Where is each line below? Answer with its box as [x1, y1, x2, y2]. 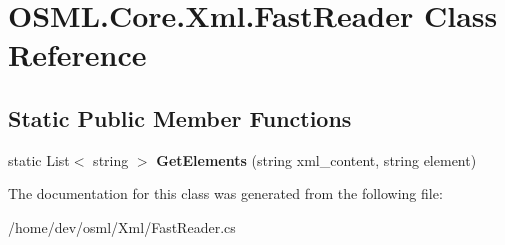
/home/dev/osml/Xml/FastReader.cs [8, 216, 236, 237]
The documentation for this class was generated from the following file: [8, 183, 443, 204]
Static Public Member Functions [8, 102, 352, 133]
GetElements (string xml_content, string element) [156, 149, 477, 170]
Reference [8, 34, 147, 75]
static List [8, 149, 70, 170]
